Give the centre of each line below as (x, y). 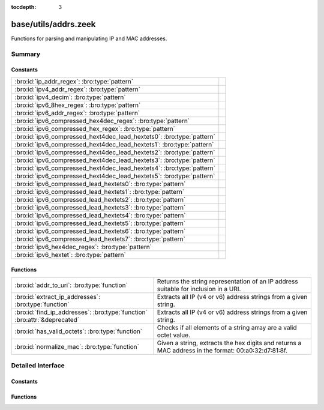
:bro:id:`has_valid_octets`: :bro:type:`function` (79, 331)
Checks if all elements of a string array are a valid (227, 327)
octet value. (174, 335)
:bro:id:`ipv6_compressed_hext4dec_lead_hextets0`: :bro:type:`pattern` (115, 136)
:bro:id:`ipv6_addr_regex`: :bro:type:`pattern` (77, 113)
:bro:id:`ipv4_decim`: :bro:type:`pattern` (70, 97)
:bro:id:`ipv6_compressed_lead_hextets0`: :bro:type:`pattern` (100, 184)
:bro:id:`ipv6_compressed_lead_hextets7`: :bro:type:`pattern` (100, 239)
